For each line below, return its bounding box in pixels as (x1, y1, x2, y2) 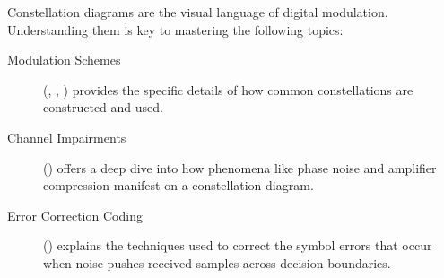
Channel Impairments (7, 127, 126, 146)
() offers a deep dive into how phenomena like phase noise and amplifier (43, 158, 437, 177)
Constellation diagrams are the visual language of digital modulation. (7, 3, 388, 21)
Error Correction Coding (7, 205, 143, 224)
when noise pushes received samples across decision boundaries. (43, 253, 391, 272)
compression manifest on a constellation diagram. (43, 176, 314, 195)
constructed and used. (43, 98, 163, 117)
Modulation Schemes (7, 50, 121, 69)
